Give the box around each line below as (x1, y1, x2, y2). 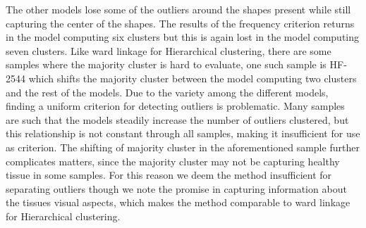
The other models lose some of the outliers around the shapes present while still (6, 2, 351, 16)
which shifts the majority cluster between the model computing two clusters (28, 70, 357, 85)
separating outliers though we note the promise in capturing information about (6, 181, 347, 196)
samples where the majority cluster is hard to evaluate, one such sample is (6, 57, 327, 72)
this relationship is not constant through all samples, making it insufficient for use (6, 126, 360, 141)
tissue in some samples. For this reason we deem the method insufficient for (6, 167, 332, 182)
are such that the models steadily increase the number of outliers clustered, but (6, 112, 349, 127)
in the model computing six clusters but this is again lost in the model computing (6, 30, 360, 44)
